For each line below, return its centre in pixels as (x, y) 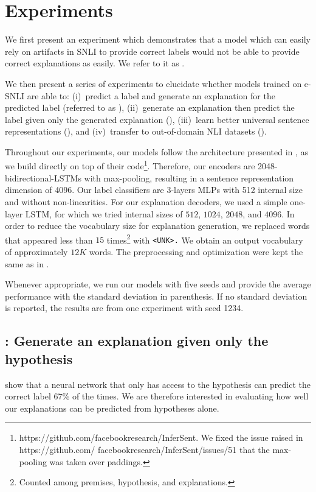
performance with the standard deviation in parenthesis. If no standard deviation (156, 296)
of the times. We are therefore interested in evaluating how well (190, 396)
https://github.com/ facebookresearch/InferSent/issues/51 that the (144, 449)
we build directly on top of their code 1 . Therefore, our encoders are (130, 165)
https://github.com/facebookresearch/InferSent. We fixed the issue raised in (161, 438)
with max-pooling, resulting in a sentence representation (189, 177)
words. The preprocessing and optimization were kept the (196, 251)
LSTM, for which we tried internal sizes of (104, 213)
